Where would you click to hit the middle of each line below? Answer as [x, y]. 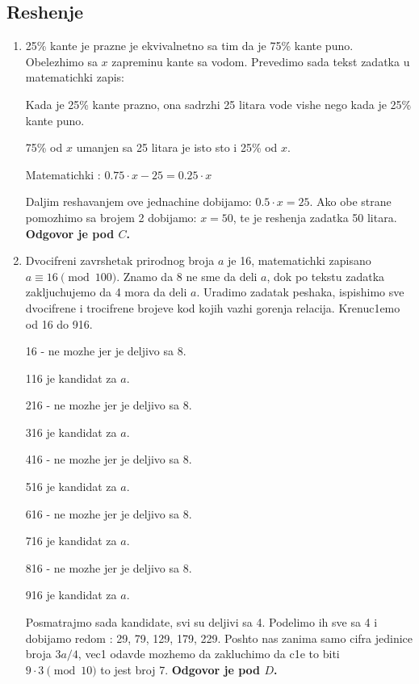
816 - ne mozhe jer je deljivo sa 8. [109, 567]
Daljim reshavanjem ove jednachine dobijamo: [138, 201]
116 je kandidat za [71, 378]
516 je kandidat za [71, 487]
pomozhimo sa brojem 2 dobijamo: [111, 217]
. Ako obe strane [350, 201]
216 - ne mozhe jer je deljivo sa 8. [109, 405]
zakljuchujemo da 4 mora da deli [106, 292]
